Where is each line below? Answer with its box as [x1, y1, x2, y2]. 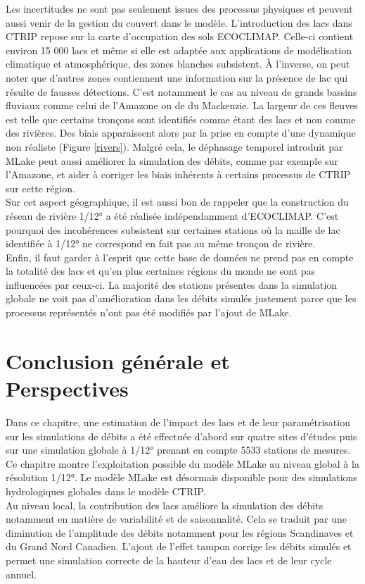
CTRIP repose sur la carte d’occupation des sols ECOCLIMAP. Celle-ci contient [6, 29, 354, 44]
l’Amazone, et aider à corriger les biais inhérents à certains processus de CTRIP [6, 167, 351, 182]
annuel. [6, 566, 37, 581]
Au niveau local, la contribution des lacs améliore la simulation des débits [6, 497, 324, 512]
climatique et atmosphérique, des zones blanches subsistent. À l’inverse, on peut [6, 56, 350, 71]
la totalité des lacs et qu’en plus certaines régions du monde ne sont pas [6, 263, 316, 278]
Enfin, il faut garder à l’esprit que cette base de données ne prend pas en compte [6, 249, 354, 264]
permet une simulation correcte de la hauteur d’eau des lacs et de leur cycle [6, 552, 332, 567]
